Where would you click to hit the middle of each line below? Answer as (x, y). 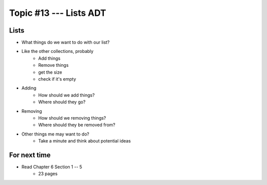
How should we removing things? (72, 118)
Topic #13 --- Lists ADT (58, 13)
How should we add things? (67, 95)
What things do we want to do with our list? (66, 43)
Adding (29, 88)
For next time (30, 155)
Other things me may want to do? (55, 134)
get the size (50, 72)
